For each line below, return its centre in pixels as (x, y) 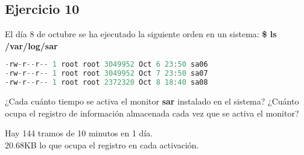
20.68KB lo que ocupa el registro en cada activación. (102, 144)
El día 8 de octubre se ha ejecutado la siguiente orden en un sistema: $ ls (141, 34)
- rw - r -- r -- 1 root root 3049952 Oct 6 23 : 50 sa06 (106, 65)
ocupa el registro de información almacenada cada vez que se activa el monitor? (152, 113)
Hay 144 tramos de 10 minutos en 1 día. (79, 133)
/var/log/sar (31, 45)
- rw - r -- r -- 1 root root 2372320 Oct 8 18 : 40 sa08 (106, 83)
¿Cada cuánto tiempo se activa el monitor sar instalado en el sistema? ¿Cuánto (152, 101)
